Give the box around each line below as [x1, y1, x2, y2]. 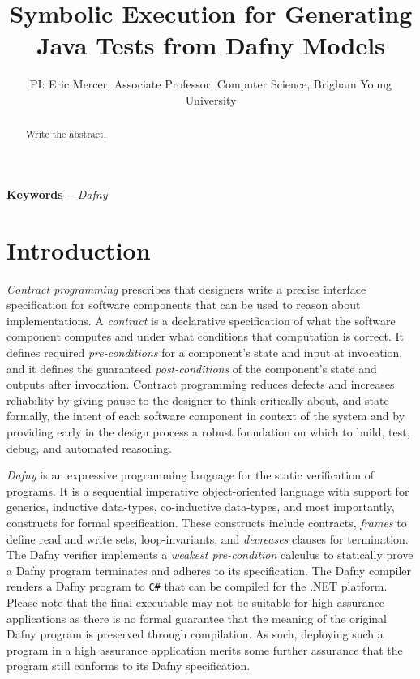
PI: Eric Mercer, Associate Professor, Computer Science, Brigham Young [29, 75, 392, 92]
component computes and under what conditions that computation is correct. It [6, 328, 404, 345]
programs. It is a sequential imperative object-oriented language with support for [6, 482, 409, 499]
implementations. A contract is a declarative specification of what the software [6, 312, 396, 329]
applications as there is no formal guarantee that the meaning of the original [6, 609, 388, 626]
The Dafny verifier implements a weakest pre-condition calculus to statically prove [6, 546, 414, 563]
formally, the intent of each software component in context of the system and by [6, 407, 405, 424]
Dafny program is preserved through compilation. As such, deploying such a [6, 625, 384, 642]
